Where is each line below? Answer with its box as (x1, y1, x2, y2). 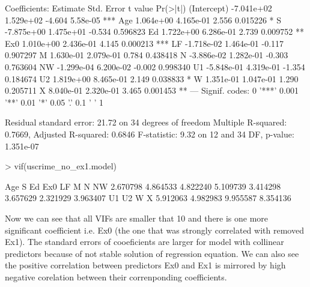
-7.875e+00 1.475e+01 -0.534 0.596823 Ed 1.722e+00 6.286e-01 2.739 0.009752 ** (5, 25, 304, 38)
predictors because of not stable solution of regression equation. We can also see (5, 247, 299, 259)
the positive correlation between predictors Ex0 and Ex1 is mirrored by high (5, 259, 286, 271)
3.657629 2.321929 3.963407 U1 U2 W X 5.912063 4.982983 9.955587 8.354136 (5, 192, 291, 204)
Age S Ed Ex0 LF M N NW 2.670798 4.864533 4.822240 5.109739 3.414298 (5, 180, 281, 192)
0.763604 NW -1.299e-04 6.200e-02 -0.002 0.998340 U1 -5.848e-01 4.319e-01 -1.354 (5, 60, 305, 73)
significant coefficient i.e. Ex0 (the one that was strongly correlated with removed (5, 223, 304, 236)
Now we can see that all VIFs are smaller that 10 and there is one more (5, 211, 269, 224)
